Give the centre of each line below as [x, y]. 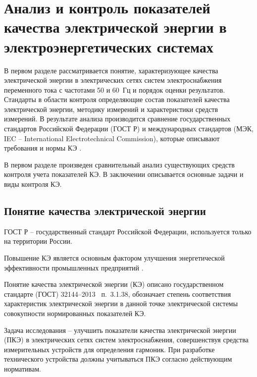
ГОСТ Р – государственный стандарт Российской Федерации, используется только [128, 231]
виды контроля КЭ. [33, 184]
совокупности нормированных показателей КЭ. [75, 313]
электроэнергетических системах [109, 46]
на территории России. [38, 241]
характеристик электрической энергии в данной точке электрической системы [121, 303]
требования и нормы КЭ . [43, 148]
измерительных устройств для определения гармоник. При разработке [109, 349]
